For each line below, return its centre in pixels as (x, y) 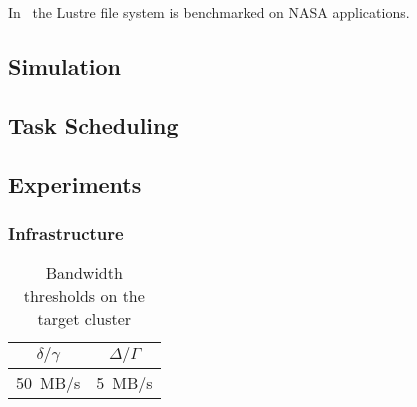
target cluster (84, 319)
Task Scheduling (93, 124)
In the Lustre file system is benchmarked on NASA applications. (209, 12)
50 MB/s (48, 383)
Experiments (75, 183)
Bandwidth (84, 273)
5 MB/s (124, 383)
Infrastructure (66, 232)
